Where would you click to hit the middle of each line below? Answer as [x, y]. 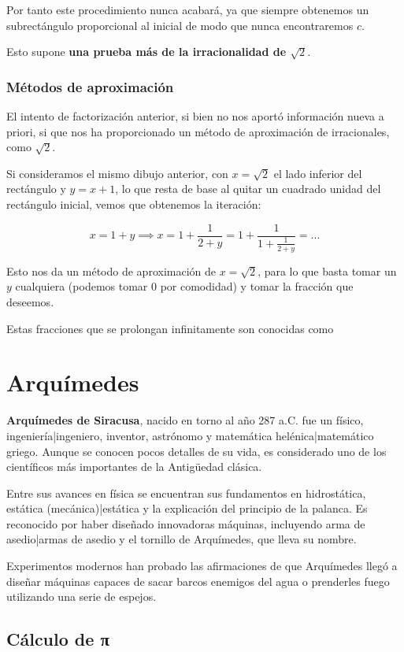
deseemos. [30, 302]
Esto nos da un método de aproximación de [111, 270]
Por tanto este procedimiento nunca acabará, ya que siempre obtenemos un [188, 9]
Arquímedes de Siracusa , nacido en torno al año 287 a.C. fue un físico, [185, 420]
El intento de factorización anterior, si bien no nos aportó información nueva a [195, 116]
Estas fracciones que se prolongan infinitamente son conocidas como [170, 328]
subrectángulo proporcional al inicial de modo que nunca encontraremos [180, 25]
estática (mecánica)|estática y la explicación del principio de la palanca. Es [187, 508]
